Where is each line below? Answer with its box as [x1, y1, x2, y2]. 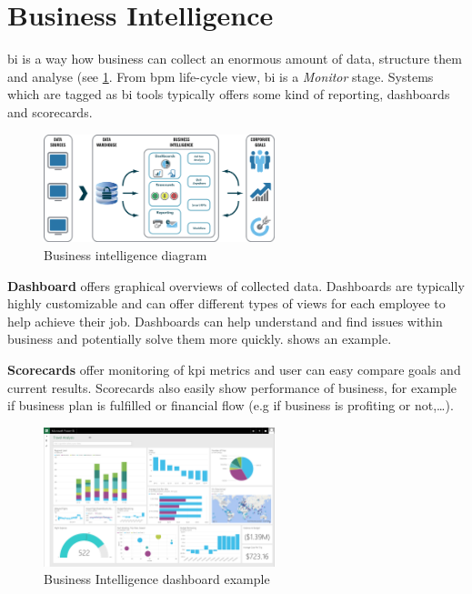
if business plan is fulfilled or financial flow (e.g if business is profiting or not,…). [7, 396, 454, 415]
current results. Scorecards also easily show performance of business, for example [7, 378, 457, 397]
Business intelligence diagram [44, 245, 207, 264]
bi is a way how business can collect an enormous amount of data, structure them [7, 49, 462, 68]
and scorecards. [7, 102, 93, 121]
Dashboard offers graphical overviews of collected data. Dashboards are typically [7, 276, 465, 295]
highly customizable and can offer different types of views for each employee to [7, 294, 446, 313]
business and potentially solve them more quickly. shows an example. [7, 329, 392, 348]
